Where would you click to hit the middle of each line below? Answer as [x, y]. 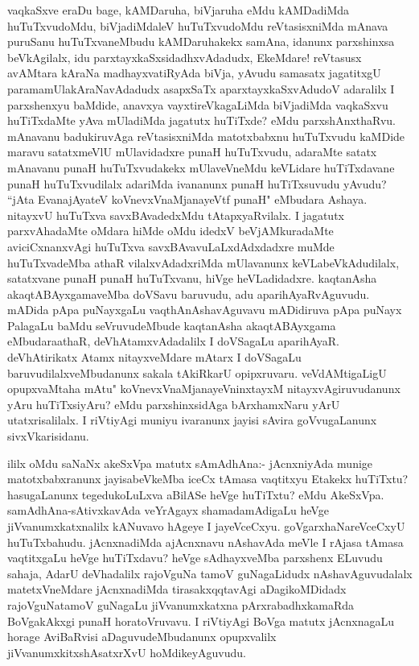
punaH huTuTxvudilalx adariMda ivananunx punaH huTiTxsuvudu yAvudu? [197, 183]
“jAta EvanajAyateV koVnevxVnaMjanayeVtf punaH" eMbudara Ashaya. [187, 199]
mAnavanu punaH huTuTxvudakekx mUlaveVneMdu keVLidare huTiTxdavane [201, 167]
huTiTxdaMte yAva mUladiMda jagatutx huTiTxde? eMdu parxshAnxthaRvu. [202, 120]
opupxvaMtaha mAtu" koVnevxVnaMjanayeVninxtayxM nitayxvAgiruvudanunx [204, 389]
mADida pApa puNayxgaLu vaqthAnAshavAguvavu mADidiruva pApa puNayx [205, 310]
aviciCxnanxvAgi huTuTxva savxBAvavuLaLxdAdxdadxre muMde [171, 246]
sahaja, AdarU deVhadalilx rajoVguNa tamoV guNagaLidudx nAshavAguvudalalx [210, 573]
